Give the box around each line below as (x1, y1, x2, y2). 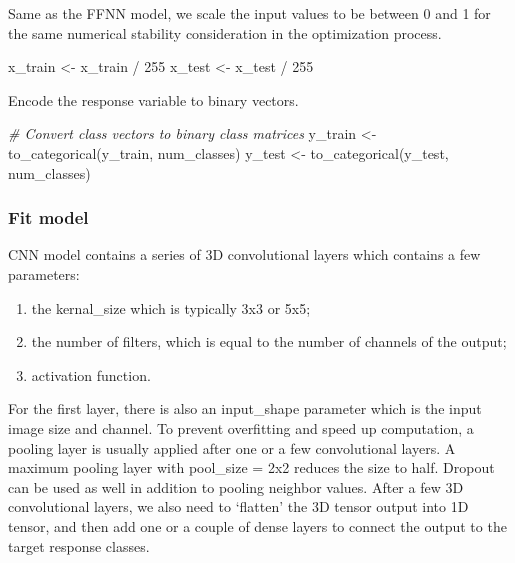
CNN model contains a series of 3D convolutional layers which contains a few (8, 244, 481, 265)
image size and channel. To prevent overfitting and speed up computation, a (8, 417, 474, 438)
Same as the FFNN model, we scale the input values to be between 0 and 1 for (8, 3, 491, 23)
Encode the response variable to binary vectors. (8, 89, 299, 110)
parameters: (8, 263, 80, 284)
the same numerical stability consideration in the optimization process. (8, 22, 442, 43)
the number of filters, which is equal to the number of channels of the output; (31, 331, 507, 352)
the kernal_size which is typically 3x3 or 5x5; (31, 297, 311, 318)
